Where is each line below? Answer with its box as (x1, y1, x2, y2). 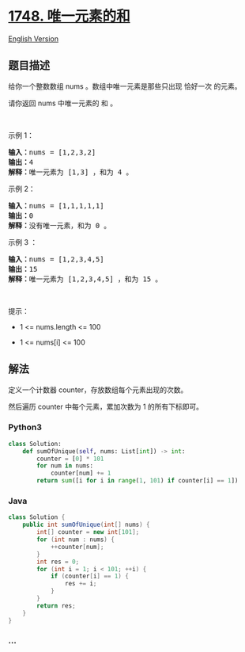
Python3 (8, 421, 42, 433)
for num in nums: (36, 462, 93, 470)
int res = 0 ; (36, 558, 80, 566)
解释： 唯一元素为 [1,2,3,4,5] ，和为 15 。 (8, 274, 163, 284)
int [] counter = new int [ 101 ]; (36, 528, 140, 536)
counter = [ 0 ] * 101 (36, 455, 104, 463)
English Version (8, 33, 59, 44)
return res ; (36, 601, 77, 610)
